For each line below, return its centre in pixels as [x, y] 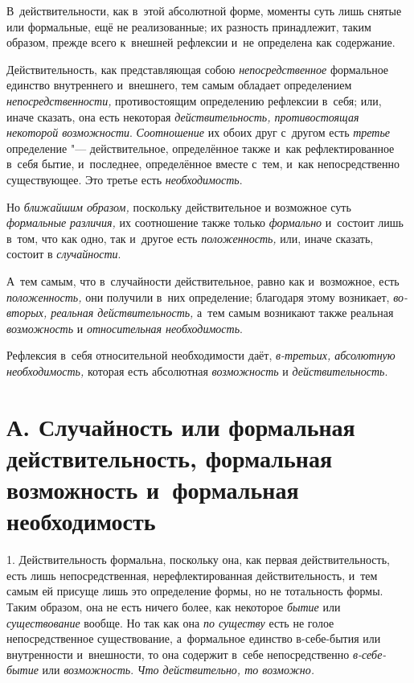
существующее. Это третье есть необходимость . [125, 179]
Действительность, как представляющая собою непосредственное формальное [198, 69]
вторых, [27, 313]
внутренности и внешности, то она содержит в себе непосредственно [178, 654]
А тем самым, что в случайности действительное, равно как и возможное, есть [203, 280]
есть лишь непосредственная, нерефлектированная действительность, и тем [192, 575]
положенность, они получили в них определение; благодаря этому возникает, [198, 296]
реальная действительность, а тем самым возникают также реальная [222, 313]
